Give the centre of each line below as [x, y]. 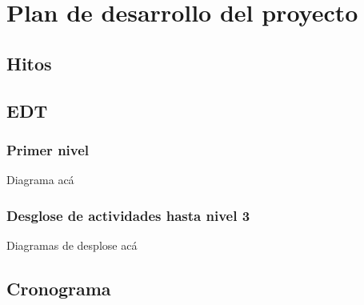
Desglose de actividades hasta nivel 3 [128, 215]
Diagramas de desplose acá [72, 245]
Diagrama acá [40, 180]
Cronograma [59, 288]
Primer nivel [48, 149]
